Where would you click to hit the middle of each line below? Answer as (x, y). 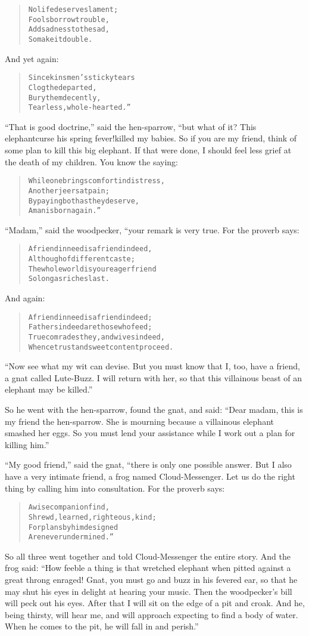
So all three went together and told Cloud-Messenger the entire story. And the (148, 556)
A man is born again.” (65, 211)
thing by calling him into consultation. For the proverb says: (115, 488)
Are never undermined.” (71, 537)
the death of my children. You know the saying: (92, 161)
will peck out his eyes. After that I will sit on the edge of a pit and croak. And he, (155, 603)
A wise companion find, (69, 507)
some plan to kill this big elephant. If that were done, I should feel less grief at (148, 150)
